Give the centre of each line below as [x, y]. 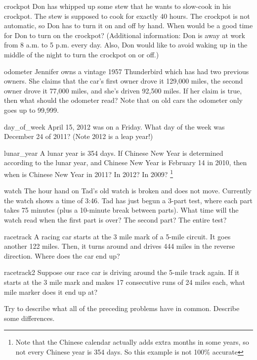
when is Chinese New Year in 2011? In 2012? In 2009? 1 [88, 173]
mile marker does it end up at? [51, 292]
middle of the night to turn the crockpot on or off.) [82, 54]
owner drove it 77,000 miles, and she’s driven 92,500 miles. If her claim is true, [123, 90]
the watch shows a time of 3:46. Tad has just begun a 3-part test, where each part [128, 200]
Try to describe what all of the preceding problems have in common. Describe [122, 308]
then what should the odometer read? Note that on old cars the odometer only [123, 100]
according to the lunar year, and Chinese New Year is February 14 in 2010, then [126, 162]
